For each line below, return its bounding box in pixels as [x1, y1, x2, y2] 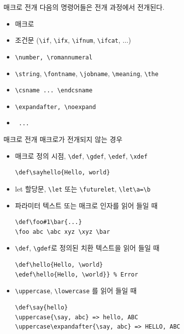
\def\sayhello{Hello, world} [15, 169, 110, 176]
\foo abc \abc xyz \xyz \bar [15, 228, 110, 235]
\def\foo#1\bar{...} [15, 219, 82, 226]
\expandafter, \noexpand [15, 103, 96, 111]
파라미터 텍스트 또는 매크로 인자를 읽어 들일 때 [15, 200, 158, 210]
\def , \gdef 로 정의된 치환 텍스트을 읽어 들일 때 [15, 243, 159, 253]
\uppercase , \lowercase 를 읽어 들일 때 [15, 285, 137, 296]
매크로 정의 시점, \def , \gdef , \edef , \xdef [15, 150, 148, 161]
